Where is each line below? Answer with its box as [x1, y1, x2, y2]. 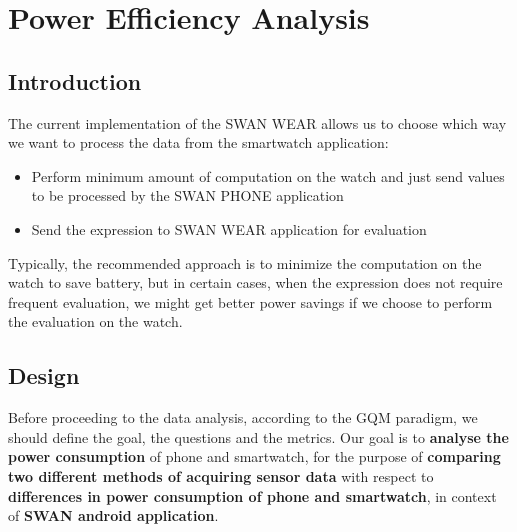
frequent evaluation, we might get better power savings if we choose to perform [8, 291, 493, 312]
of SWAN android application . [8, 505, 219, 526]
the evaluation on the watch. [8, 311, 183, 332]
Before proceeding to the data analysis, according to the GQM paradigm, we [8, 407, 478, 428]
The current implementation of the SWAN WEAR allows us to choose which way [8, 112, 507, 133]
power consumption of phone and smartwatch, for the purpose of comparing [8, 446, 501, 467]
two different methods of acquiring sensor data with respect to [8, 465, 434, 486]
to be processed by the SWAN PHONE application [31, 185, 344, 206]
